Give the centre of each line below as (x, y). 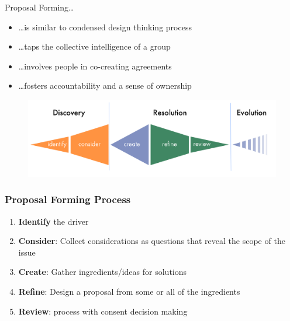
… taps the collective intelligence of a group (94, 46)
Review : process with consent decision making (103, 311)
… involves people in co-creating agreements (95, 66)
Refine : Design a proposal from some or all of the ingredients (129, 291)
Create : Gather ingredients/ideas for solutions (103, 272)
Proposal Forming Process (68, 199)
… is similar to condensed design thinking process (105, 27)
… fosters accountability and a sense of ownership (105, 86)
